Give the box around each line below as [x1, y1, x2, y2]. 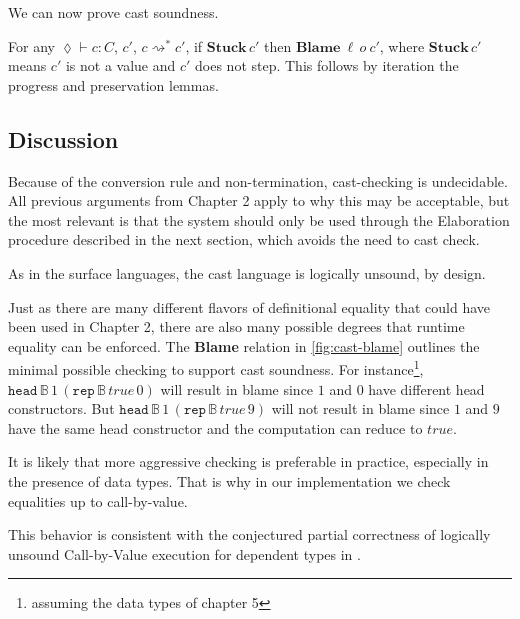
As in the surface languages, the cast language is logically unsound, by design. [8, 262, 486, 283]
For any [8, 35, 55, 56]
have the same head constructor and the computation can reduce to [8, 417, 423, 438]
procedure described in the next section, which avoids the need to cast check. [8, 229, 480, 250]
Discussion [8, 123, 119, 154]
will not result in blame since [271, 398, 450, 419]
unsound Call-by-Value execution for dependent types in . [8, 543, 361, 564]
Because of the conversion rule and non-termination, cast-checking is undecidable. [8, 170, 508, 191]
